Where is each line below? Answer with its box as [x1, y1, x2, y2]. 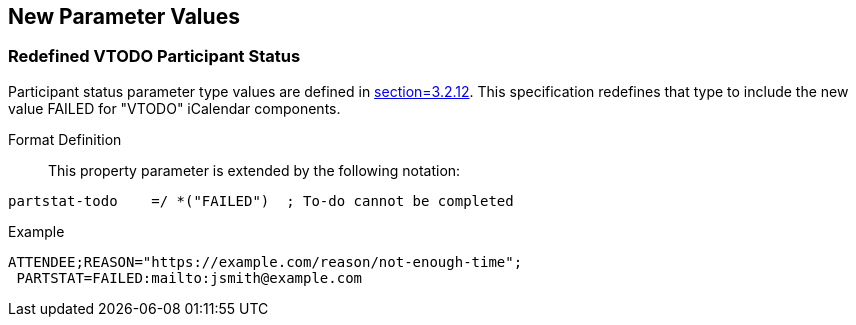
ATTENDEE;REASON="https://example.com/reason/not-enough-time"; [8, 253, 523, 270]
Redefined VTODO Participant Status [8, 46, 301, 67]
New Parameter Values [8, 4, 240, 29]
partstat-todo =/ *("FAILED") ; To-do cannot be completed [8, 192, 514, 209]
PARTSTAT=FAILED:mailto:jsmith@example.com [16, 269, 363, 286]
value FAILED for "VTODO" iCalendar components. [8, 99, 341, 117]
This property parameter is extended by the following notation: [48, 161, 461, 179]
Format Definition [8, 130, 122, 148]
